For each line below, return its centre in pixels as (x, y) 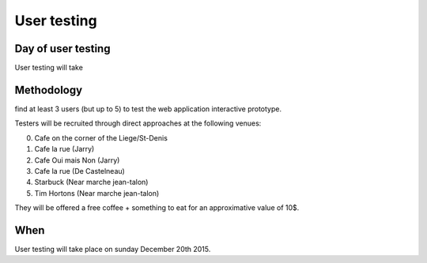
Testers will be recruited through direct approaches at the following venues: (138, 123)
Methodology (49, 90)
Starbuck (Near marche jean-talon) (91, 182)
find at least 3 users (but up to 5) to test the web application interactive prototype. (148, 109)
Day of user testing (62, 49)
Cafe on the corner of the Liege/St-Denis (101, 137)
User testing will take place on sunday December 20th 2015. (113, 249)
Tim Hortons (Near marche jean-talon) (97, 193)
